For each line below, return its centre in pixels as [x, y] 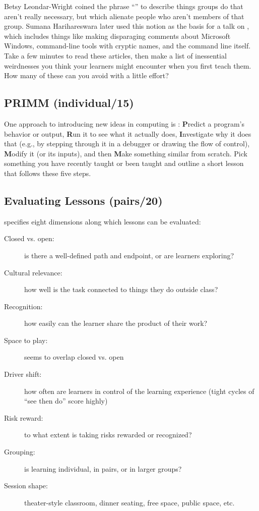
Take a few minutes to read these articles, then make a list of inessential [115, 55]
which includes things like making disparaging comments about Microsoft [117, 36]
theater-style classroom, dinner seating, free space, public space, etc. [129, 502]
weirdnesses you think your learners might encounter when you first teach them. [128, 65]
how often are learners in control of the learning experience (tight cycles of [139, 391]
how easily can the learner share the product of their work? [116, 323]
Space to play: [26, 340]
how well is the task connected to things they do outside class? [121, 289]
